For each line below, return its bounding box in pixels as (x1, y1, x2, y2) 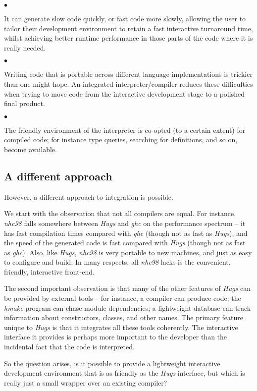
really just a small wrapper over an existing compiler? (4, 377, 167, 388)
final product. (4, 98, 45, 109)
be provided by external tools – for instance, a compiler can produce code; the (4, 293, 241, 303)
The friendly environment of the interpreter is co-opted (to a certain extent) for (4, 124, 246, 135)
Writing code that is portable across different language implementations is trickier (4, 69, 253, 79)
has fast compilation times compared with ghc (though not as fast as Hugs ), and (4, 227, 248, 238)
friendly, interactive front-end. (4, 266, 95, 277)
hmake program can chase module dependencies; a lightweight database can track (4, 302, 251, 313)
